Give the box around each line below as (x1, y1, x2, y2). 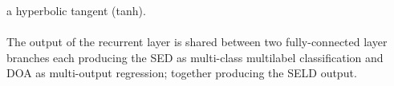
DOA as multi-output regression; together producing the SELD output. (6, 64, 357, 81)
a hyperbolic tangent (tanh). (6, 2, 146, 18)
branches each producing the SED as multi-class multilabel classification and (6, 49, 384, 65)
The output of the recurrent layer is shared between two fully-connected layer (6, 33, 388, 50)
